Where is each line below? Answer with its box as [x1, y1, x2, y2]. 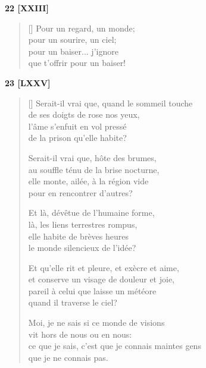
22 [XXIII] [5, 2, 49, 14]
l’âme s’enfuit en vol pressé [28, 119, 127, 132]
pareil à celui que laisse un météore [28, 284, 157, 297]
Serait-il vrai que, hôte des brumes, [28, 151, 157, 163]
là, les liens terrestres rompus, [28, 218, 138, 230]
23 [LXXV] [5, 76, 51, 89]
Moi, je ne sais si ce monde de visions [28, 316, 165, 329]
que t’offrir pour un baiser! [28, 56, 126, 69]
